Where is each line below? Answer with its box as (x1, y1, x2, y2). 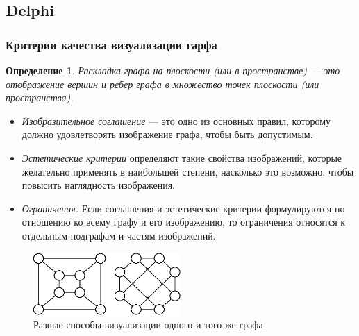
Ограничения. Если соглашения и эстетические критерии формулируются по (22, 201, 345, 215)
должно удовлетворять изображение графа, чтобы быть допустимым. (22, 127, 313, 142)
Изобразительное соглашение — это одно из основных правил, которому (22, 113, 331, 128)
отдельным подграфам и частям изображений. (22, 228, 216, 242)
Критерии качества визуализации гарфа (6, 35, 217, 53)
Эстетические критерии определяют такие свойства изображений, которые (22, 150, 342, 165)
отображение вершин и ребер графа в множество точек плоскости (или (6, 76, 319, 91)
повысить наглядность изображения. (22, 178, 175, 192)
